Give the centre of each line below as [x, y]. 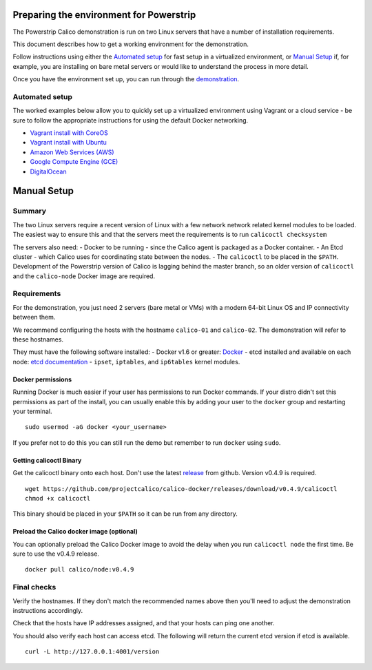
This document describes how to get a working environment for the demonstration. [131, 44]
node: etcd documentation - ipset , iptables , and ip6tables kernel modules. [126, 362]
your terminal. [32, 411]
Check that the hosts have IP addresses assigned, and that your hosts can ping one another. [144, 623]
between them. [34, 317]
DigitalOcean [48, 171]
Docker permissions [42, 379]
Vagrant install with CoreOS [69, 133]
